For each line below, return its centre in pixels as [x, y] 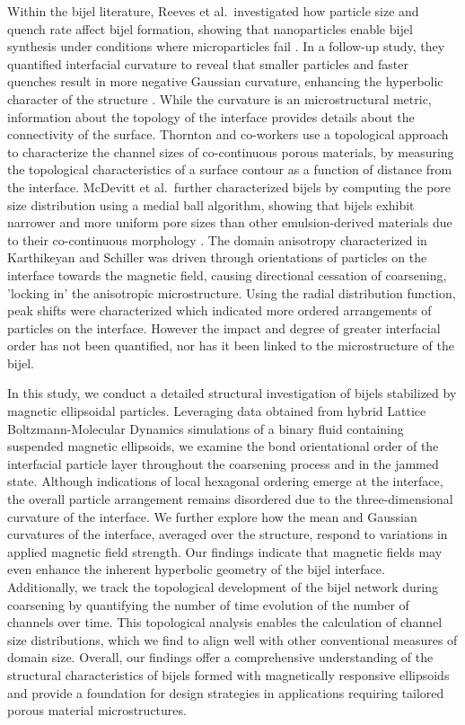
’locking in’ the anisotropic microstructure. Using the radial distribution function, [232, 292]
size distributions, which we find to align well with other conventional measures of [232, 639]
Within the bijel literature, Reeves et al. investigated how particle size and [213, 11]
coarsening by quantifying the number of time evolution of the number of [208, 604]
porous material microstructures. [97, 710]
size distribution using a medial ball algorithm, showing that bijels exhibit [211, 204]
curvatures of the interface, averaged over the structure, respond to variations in [228, 534]
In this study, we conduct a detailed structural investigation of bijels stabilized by [232, 393]
